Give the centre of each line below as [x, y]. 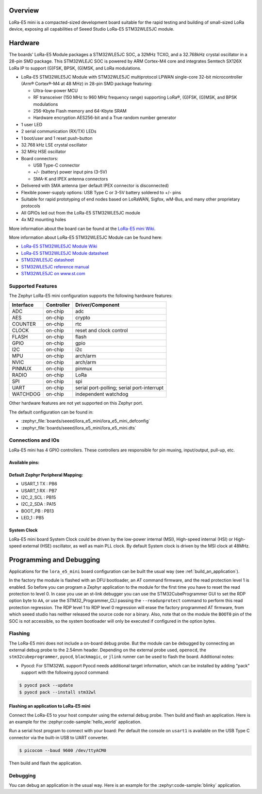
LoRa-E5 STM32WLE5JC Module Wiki [59, 246]
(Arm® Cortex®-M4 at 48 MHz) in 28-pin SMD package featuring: [87, 84]
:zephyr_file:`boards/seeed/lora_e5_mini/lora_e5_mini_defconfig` [86, 421]
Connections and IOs [34, 440]
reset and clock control [102, 331]
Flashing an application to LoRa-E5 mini [50, 706]
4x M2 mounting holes [44, 220]
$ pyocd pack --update [46, 685]
